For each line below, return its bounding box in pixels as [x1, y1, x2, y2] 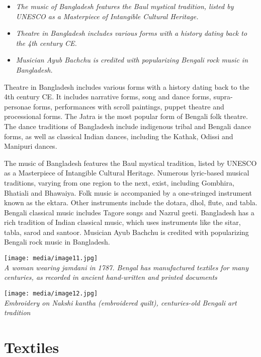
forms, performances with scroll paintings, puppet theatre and [33, 101, 224, 111]
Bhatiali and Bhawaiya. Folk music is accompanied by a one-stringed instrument [4, 187, 252, 198]
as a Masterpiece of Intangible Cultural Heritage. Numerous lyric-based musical [4, 167, 249, 178]
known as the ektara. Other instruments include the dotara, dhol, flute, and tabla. [4, 197, 257, 208]
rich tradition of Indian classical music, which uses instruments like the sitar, [4, 217, 241, 227]
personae [4, 101, 31, 111]
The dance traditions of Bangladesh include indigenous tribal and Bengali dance [4, 121, 251, 131]
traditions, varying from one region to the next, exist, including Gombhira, [4, 177, 234, 188]
